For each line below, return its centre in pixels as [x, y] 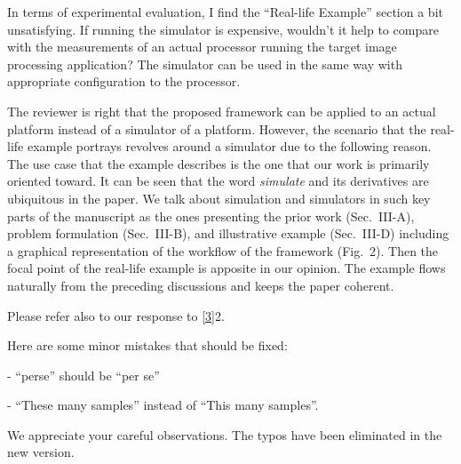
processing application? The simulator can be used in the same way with [205, 64]
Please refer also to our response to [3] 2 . [116, 315]
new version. [41, 452]
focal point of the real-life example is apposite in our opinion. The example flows [227, 268]
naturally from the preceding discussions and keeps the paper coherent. [201, 285]
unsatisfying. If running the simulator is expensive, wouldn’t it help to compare [223, 29]
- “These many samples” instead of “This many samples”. [163, 405]
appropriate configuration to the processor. [124, 81]
